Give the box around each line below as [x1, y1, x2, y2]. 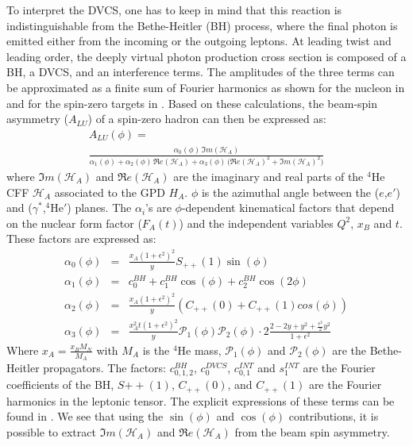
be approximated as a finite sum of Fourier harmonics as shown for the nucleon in [6, 79, 405, 95]
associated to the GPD [54, 183, 165, 200]
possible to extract [6, 423, 96, 440]
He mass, [177, 341, 222, 358]
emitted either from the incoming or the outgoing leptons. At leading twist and [6, 33, 392, 49]
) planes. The [67, 199, 132, 216]
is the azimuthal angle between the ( [201, 183, 380, 200]
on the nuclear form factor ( [6, 214, 142, 231]
